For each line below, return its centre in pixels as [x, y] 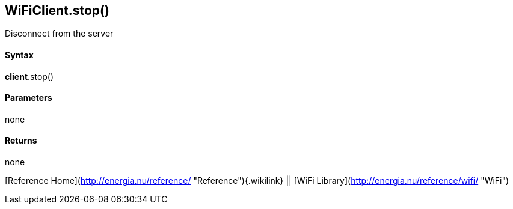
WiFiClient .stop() [57, 11]
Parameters [29, 98]
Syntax [19, 55]
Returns [21, 141]
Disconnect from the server [59, 34]
